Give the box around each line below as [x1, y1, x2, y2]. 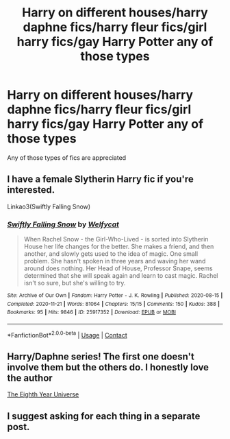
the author [7, 372, 53, 384]
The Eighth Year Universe [7, 390, 79, 399]
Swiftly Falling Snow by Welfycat [7, 219, 120, 229]
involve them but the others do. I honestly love [7, 361, 209, 373]
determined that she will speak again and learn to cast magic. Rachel [23, 272, 218, 280]
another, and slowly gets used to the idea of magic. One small [23, 250, 199, 258]
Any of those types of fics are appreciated [7, 153, 127, 162]
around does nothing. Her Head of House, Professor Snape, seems [23, 264, 214, 272]
